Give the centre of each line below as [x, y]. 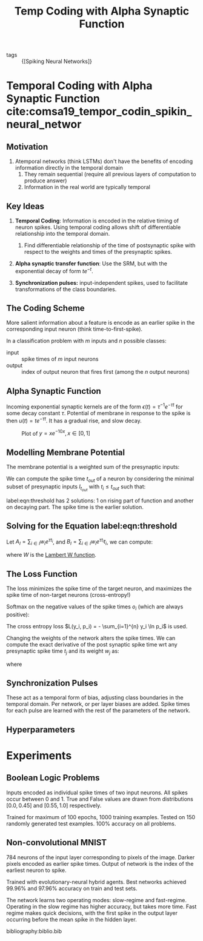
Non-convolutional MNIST [57, 843]
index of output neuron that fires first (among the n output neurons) [105, 372]
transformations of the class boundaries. [66, 289]
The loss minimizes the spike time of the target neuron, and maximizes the [99, 588]
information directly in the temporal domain [69, 168]
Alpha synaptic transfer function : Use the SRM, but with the [91, 264]
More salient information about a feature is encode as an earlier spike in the [101, 323]
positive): [18, 614]
